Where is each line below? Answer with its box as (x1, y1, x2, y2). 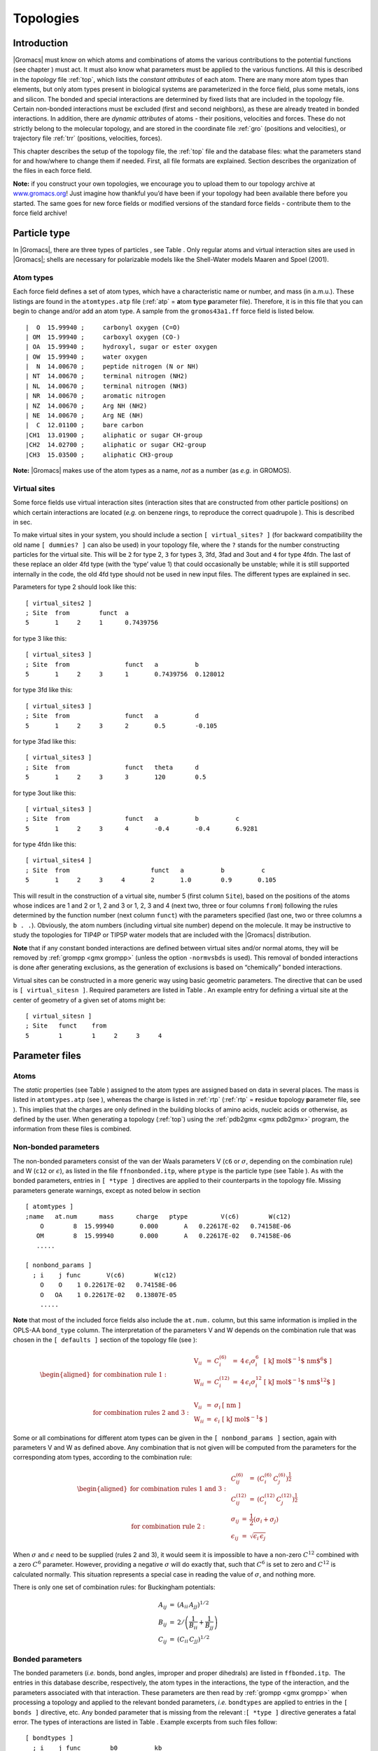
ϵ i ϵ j (253, 1532, 266, 1542)
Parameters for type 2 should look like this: (13, 583, 136, 591)
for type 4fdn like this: (13, 840, 77, 849)
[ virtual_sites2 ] (25, 599, 92, 607)
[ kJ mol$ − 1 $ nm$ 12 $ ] (263, 1377, 335, 1386)
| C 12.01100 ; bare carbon (25, 421, 143, 429)
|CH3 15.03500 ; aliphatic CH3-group (25, 450, 174, 459)
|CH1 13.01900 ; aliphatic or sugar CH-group (25, 431, 203, 439)
